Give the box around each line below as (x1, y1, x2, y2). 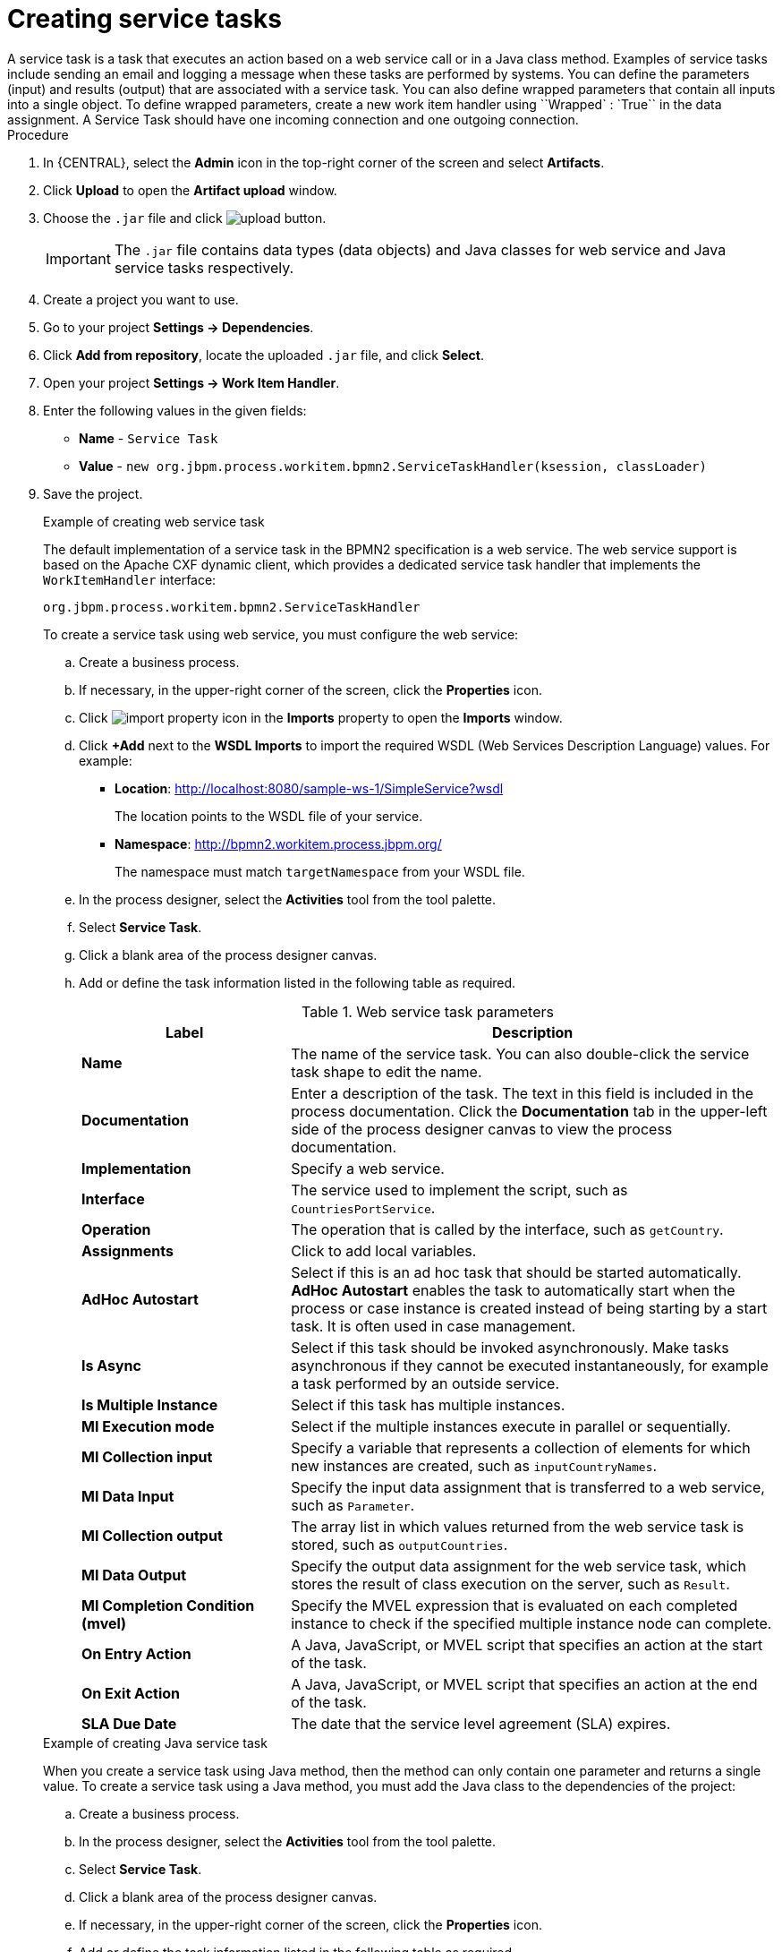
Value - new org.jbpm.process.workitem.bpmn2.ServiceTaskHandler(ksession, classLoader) (79, 458, 707, 474)
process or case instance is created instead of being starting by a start (291, 1298, 768, 1317)
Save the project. (43, 485, 143, 501)
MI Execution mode (81, 1417, 215, 1435)
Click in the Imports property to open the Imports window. (79, 709, 563, 725)
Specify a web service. (291, 1159, 445, 1177)
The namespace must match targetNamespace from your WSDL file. (115, 863, 525, 879)
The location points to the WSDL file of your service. (115, 808, 423, 824)
